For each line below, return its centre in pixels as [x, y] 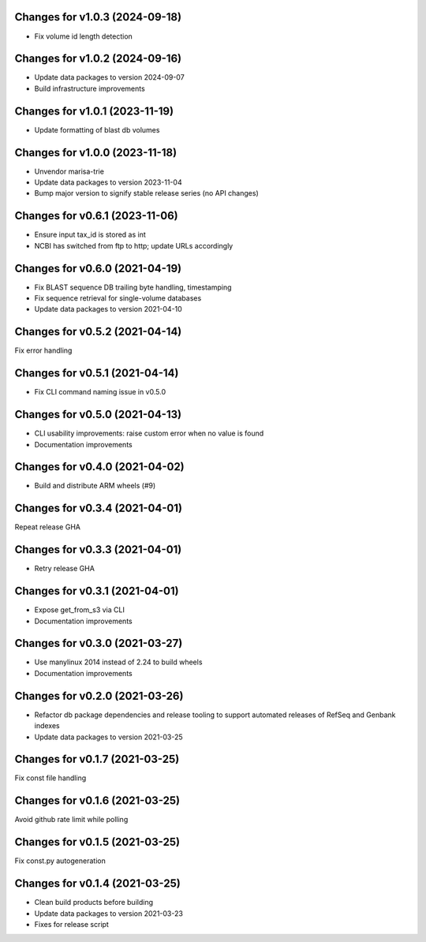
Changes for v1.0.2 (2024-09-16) [98, 59]
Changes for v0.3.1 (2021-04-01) [97, 591]
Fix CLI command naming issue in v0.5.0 [100, 392]
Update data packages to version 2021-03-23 [108, 913]
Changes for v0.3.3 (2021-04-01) [98, 549]
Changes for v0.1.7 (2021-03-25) [97, 759]
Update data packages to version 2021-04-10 [108, 309]
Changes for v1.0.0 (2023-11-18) [96, 153]
